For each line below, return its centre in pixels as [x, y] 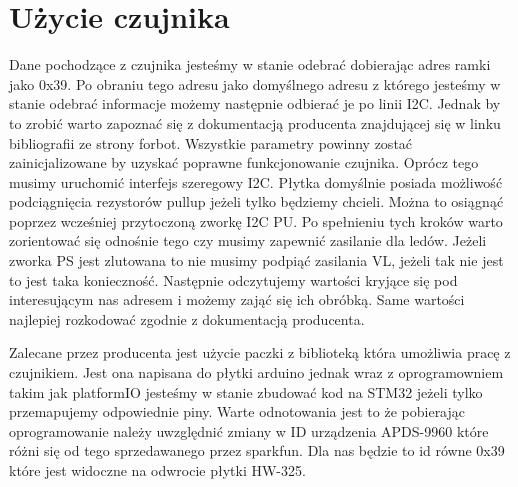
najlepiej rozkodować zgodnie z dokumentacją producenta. [187, 318]
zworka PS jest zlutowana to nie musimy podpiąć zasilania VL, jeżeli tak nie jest [256, 260]
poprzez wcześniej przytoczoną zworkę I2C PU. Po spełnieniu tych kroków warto [256, 220]
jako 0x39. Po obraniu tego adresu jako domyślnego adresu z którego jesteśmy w [255, 83]
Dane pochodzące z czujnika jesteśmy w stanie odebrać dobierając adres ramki [250, 64]
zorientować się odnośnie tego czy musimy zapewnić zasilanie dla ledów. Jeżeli [248, 240]
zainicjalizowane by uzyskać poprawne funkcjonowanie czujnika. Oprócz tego [244, 162]
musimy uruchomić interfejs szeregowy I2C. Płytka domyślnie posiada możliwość [256, 181]
